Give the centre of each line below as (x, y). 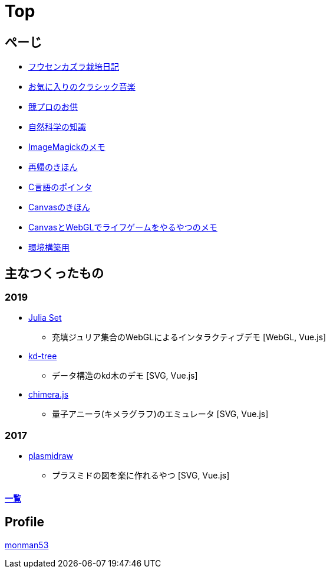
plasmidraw (51, 456)
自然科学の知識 (57, 127)
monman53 (27, 545)
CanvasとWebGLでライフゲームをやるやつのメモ (123, 227)
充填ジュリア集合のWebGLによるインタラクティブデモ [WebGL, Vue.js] (189, 337)
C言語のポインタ (60, 187)
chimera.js (49, 395)
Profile (24, 522)
